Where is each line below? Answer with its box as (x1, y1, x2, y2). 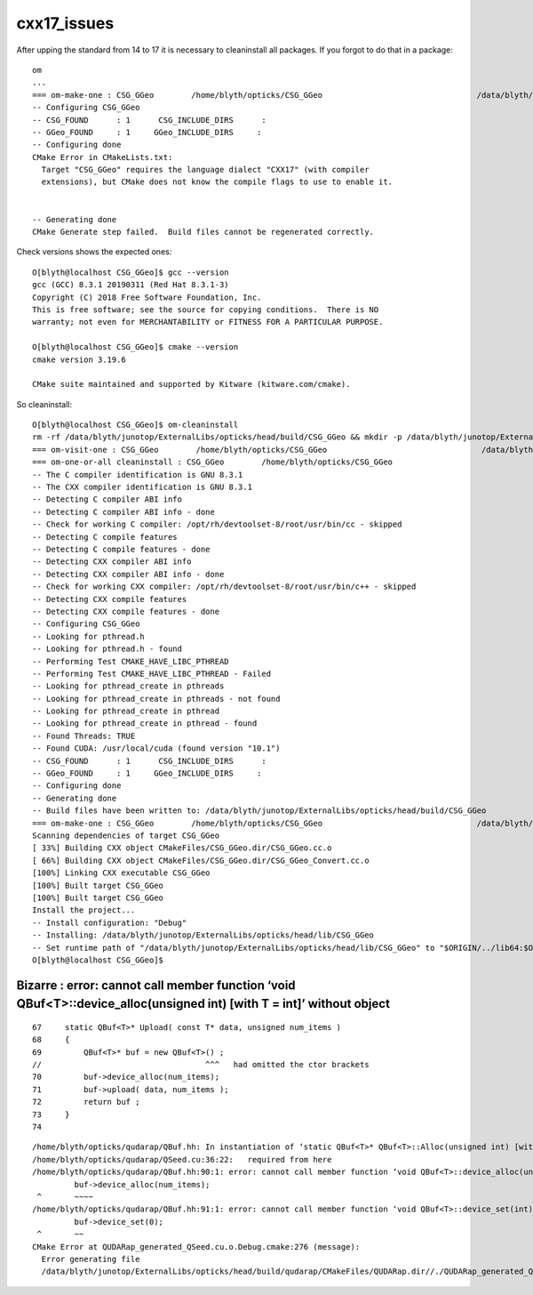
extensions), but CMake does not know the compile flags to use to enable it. (41, 177, 394, 187)
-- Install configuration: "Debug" (32, 917, 187, 928)
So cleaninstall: (16, 398, 73, 409)
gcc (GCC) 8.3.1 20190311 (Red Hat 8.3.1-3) (32, 280, 230, 290)
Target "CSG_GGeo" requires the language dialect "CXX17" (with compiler (41, 165, 370, 175)
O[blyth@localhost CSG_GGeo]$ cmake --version (32, 342, 239, 352)
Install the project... (32, 905, 136, 915)
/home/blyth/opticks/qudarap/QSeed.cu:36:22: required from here (32, 1154, 332, 1164)
